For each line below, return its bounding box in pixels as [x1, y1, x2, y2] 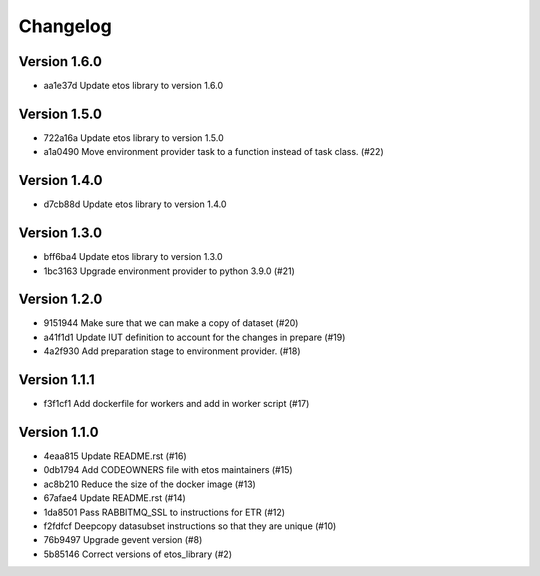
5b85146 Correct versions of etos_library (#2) [43, 548, 232, 560]
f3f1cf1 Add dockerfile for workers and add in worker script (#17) [43, 398, 310, 410]
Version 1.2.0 [18, 291, 103, 308]
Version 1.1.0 [18, 423, 99, 440]
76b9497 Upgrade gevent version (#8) [43, 534, 203, 546]
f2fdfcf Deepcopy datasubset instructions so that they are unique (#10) [43, 520, 337, 532]
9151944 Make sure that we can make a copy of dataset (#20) [43, 317, 299, 329]
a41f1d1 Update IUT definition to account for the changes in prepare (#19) [43, 331, 346, 343]
